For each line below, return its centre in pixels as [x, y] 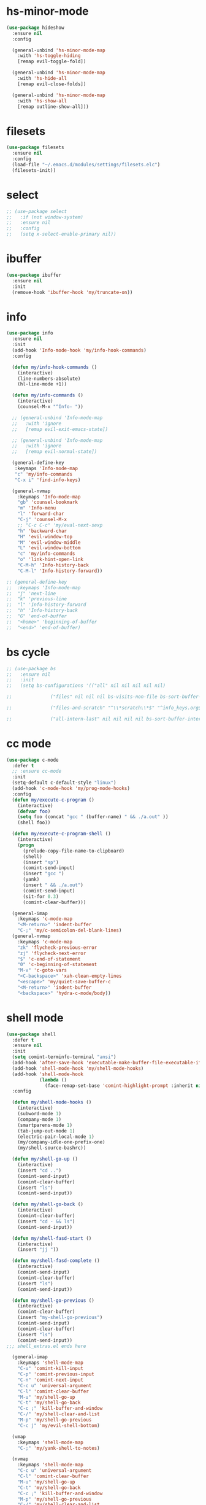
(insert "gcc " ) [43, 874]
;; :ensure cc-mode [37, 772]
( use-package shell [31, 1034]
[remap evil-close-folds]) [52, 84]
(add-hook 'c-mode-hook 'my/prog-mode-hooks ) [71, 789]
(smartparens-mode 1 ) [45, 1125]
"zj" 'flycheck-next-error [52, 953]
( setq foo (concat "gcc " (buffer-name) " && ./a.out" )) [93, 817]
